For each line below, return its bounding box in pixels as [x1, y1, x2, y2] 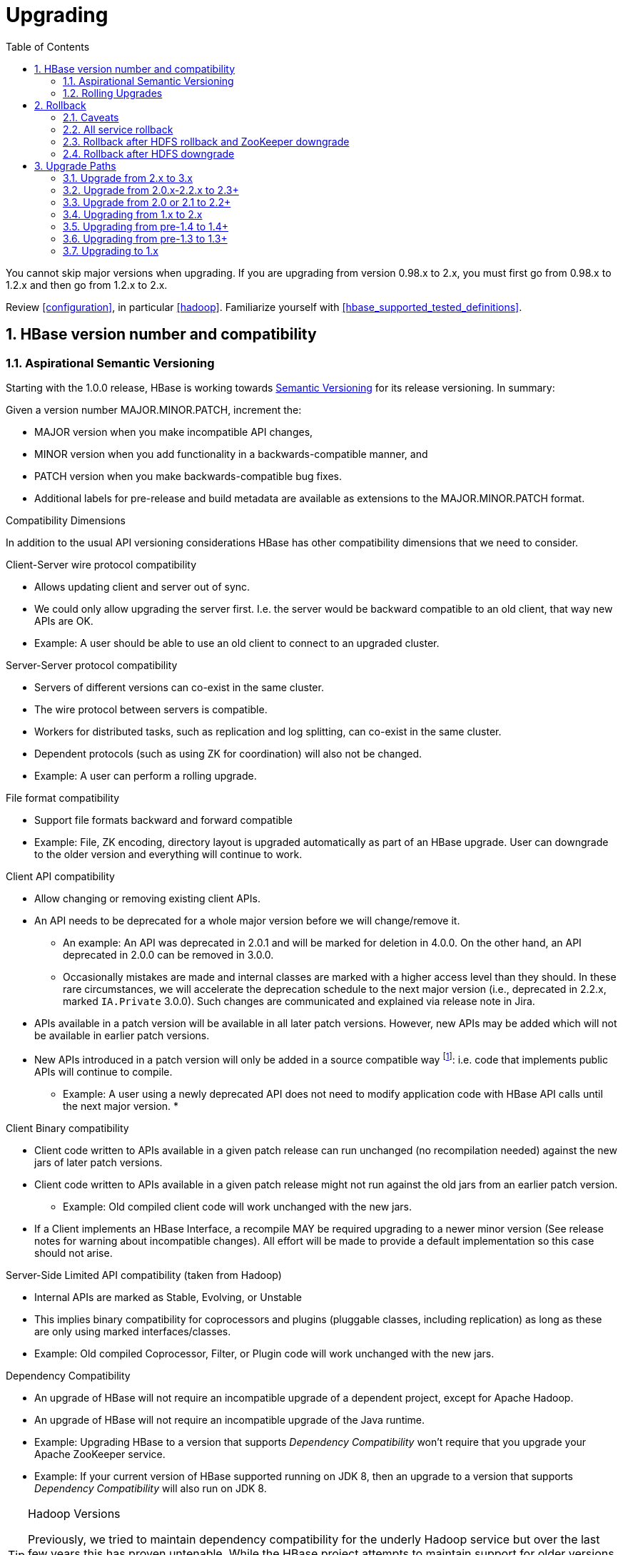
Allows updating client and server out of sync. [34, 580, 250, 593]
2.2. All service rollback [63, 123, 173, 136]
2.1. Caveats [63, 111, 119, 123]
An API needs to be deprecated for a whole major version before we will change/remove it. [34, 914, 460, 927]
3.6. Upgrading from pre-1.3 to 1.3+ [63, 232, 228, 245]
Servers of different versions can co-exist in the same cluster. [34, 680, 324, 693]
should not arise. [34, 1246, 113, 1259]
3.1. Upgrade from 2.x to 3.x [63, 171, 193, 184]
